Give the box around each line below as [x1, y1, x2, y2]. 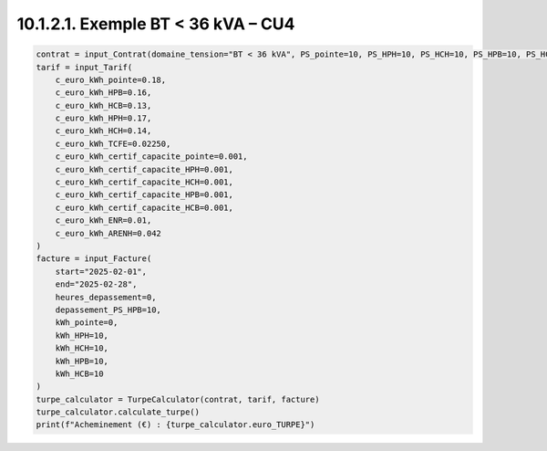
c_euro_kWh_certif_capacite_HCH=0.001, [55, 177, 234, 187]
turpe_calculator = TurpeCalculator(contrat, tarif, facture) [36, 393, 320, 404]
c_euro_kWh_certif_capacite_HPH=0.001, [55, 164, 234, 174]
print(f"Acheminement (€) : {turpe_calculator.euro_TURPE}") [36, 420, 315, 430]
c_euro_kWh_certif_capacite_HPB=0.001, [55, 190, 234, 200]
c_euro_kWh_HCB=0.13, [55, 100, 152, 110]
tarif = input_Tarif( [36, 62, 133, 72]
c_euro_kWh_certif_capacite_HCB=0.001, [55, 202, 234, 213]
